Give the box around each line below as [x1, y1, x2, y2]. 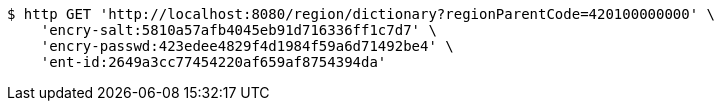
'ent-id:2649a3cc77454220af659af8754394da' [40, 54, 387, 70]
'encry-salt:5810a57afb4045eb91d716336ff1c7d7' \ [40, 22, 437, 38]
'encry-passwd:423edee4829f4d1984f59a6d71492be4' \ [40, 38, 454, 54]
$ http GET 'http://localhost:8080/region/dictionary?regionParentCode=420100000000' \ [7, 6, 716, 22]
